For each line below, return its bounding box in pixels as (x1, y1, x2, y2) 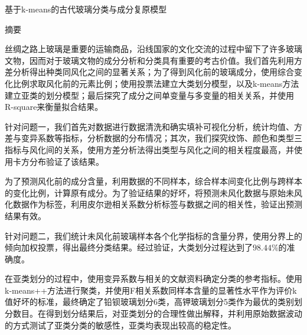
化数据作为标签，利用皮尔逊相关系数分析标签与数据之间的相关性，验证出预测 (5, 198, 302, 210)
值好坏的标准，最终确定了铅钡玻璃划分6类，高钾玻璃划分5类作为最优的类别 (5, 295, 294, 308)
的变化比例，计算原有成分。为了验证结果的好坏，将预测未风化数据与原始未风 (5, 186, 302, 199)
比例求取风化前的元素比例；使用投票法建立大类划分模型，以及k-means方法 (12, 77, 299, 89)
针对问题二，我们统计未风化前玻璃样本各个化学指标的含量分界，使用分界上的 (5, 229, 302, 242)
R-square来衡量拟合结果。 (5, 100, 103, 113)
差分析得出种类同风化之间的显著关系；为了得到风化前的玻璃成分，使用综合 (5, 66, 294, 78)
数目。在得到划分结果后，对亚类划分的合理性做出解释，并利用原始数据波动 (12, 307, 302, 320)
